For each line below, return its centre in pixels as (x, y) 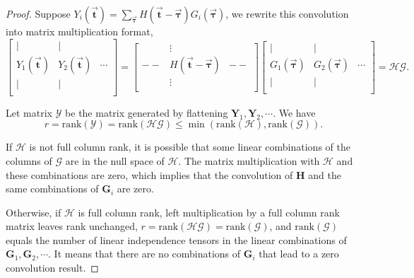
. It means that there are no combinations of (144, 254)
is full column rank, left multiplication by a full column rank (209, 212)
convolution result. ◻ (52, 268)
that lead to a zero (299, 254)
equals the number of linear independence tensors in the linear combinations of (176, 239)
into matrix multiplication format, (79, 31)
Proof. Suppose (38, 13)
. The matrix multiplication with (249, 160)
